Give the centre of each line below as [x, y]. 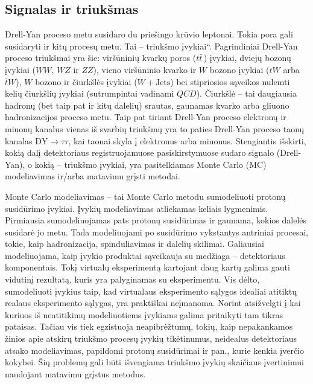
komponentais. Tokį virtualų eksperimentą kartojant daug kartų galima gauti [147, 267]
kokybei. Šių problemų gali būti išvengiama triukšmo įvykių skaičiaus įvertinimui [154, 362]
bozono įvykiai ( [239, 69]
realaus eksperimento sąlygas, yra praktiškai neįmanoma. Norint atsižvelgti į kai [153, 303]
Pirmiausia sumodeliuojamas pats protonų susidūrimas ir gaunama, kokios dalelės [156, 220]
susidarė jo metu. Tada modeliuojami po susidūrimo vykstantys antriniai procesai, [157, 232]
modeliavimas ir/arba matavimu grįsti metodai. [93, 176]
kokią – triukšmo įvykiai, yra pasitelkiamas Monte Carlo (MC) [150, 164]
